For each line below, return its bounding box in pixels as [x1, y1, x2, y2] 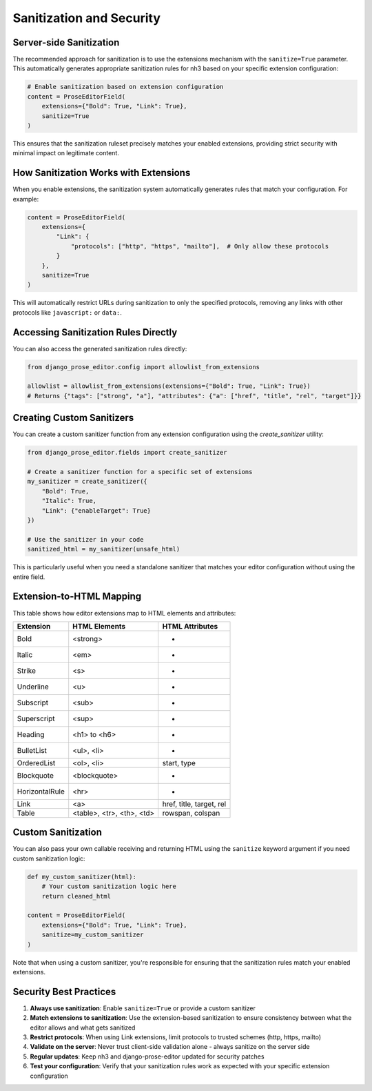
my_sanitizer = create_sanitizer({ [27, 478, 147, 486]
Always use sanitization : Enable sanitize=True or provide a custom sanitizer [30, 1004, 256, 1012]
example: [12, 195, 39, 203]
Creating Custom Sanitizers [12, 412, 134, 424]
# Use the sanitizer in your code [27, 535, 144, 543]
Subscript [17, 698, 48, 707]
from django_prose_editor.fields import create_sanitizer [27, 449, 227, 457]
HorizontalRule [17, 787, 65, 796]
